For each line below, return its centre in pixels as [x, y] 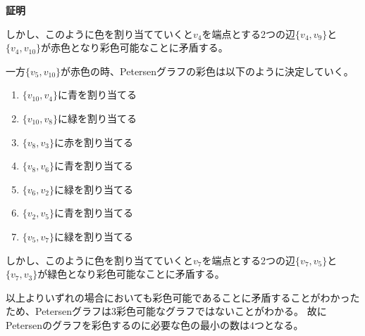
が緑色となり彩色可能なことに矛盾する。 [131, 274]
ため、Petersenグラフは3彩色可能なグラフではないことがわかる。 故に [166, 311]
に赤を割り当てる [94, 142]
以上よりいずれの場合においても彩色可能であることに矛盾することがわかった [183, 297]
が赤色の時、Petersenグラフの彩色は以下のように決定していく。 [207, 71]
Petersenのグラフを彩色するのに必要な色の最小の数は [128, 324]
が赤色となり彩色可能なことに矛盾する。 [135, 47]
